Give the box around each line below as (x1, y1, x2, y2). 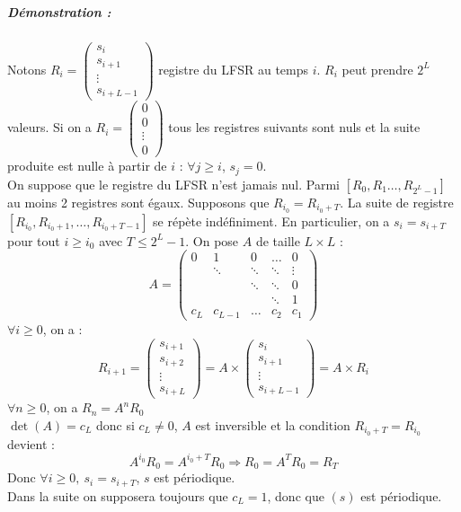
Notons (7, 59, 47, 78)
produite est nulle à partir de (7, 156, 167, 175)
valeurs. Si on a (7, 118, 92, 137)
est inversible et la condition (195, 415, 350, 434)
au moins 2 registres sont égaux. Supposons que (7, 192, 270, 211)
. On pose (185, 231, 239, 250)
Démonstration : (7, 2, 111, 21)
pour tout (7, 231, 60, 250)
